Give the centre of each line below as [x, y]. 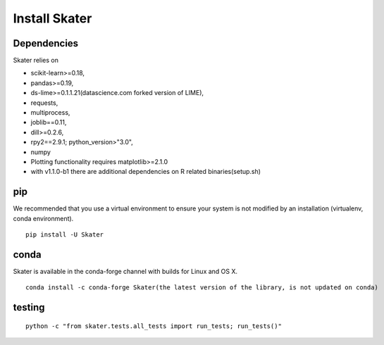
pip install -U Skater [65, 235]
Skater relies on [36, 61]
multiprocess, [50, 113]
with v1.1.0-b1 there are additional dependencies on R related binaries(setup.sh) [145, 172]
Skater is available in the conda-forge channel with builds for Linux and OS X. [125, 271]
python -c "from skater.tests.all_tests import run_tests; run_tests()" [154, 326]
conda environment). [43, 218]
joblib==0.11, [49, 123]
